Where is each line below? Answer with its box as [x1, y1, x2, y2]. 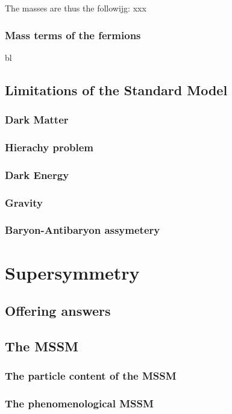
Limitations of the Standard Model [5, 80, 228, 99]
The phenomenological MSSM [5, 396, 154, 411]
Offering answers [5, 301, 111, 320]
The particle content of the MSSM [5, 368, 177, 383]
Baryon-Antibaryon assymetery [5, 222, 160, 237]
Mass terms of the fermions [5, 27, 141, 42]
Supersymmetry [5, 260, 140, 284]
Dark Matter [5, 112, 69, 127]
